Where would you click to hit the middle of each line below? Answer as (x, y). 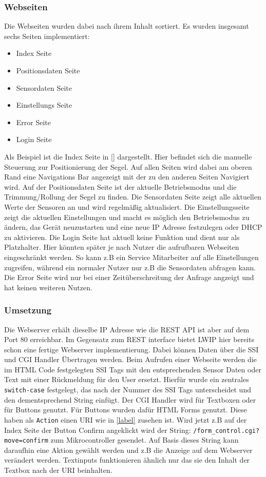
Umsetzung (28, 310)
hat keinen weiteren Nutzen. (48, 287)
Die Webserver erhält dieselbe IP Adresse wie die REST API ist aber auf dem (127, 329)
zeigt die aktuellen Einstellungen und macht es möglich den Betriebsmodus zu (127, 217)
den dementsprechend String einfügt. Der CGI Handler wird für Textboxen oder (130, 399)
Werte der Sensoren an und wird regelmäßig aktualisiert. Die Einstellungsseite (127, 206)
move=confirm (26, 441)
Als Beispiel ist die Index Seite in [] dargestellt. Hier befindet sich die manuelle (128, 156)
